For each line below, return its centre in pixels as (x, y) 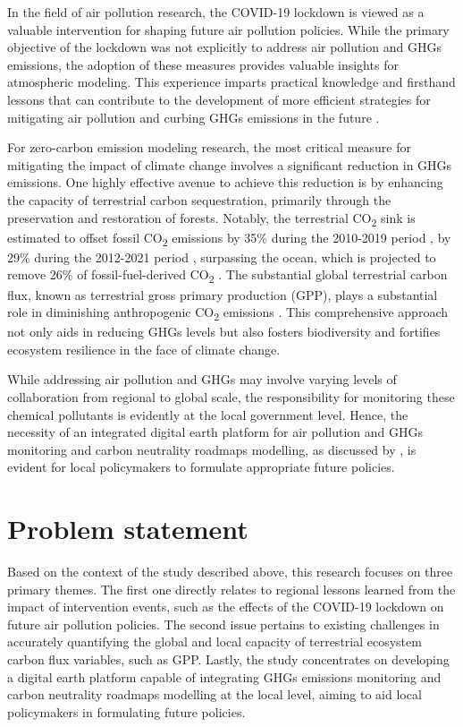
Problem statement (128, 529)
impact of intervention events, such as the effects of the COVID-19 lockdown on (226, 607)
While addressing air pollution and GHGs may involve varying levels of (202, 379)
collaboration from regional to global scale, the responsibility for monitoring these (231, 397)
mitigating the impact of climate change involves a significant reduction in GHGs (230, 164)
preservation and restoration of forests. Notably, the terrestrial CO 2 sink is (211, 218)
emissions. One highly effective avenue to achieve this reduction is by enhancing (225, 182)
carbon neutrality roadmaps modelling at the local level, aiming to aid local (215, 694)
